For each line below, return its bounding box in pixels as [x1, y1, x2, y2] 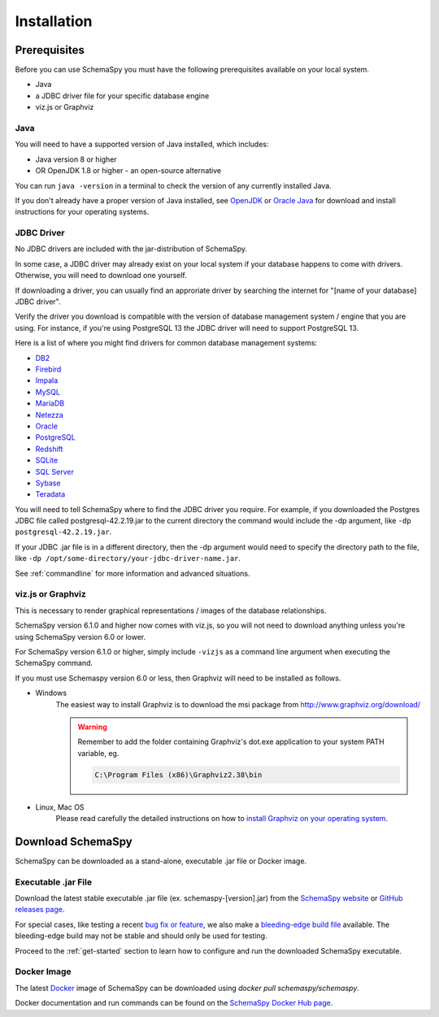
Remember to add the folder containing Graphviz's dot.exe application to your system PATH [77, 737, 385, 747]
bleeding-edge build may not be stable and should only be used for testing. [15, 931, 267, 941]
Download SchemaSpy [15, 834, 133, 849]
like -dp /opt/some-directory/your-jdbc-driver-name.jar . [15, 554, 241, 563]
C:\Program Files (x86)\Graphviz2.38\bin [94, 770, 263, 780]
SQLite [35, 455, 59, 465]
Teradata [35, 489, 66, 499]
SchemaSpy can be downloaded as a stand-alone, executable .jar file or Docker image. [15, 856, 307, 866]
